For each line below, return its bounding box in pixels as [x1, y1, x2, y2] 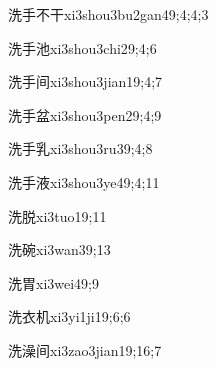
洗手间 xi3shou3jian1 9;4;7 [8, 71, 163, 92]
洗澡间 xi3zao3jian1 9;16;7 [8, 339, 162, 360]
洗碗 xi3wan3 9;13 [8, 239, 111, 260]
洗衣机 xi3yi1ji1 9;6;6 [8, 306, 131, 327]
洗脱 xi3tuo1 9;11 [8, 205, 107, 226]
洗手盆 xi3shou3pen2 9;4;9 [8, 104, 162, 125]
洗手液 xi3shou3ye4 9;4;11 [8, 171, 160, 192]
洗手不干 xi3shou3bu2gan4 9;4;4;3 [8, 4, 209, 24]
